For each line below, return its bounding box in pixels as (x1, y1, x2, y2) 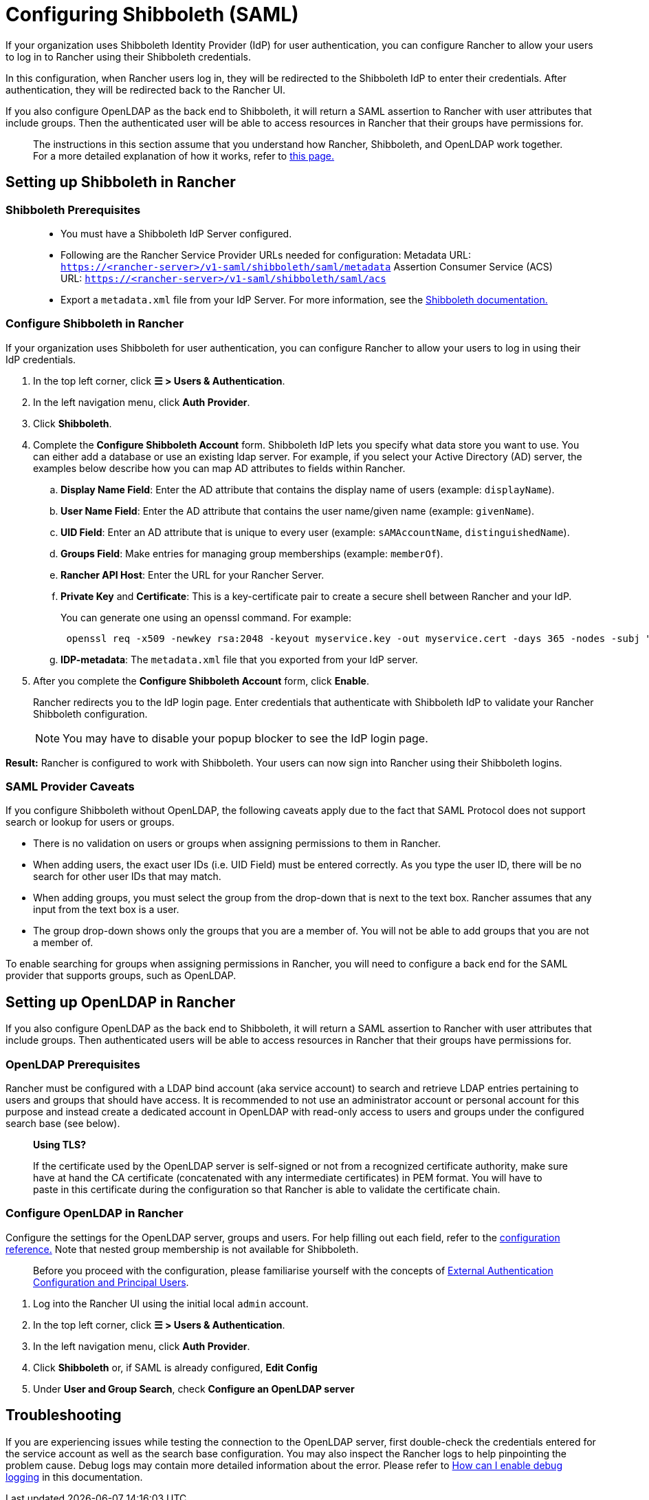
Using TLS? (33, 1139, 87, 1151)
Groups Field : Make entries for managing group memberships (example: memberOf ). (60, 547, 443, 559)
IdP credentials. (5, 353, 76, 365)
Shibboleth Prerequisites (5, 202, 141, 217)
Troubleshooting (5, 1406, 122, 1424)
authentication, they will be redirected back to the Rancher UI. (5, 83, 286, 96)
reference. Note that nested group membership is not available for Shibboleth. (5, 1243, 359, 1255)
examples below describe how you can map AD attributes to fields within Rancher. (33, 462, 406, 474)
